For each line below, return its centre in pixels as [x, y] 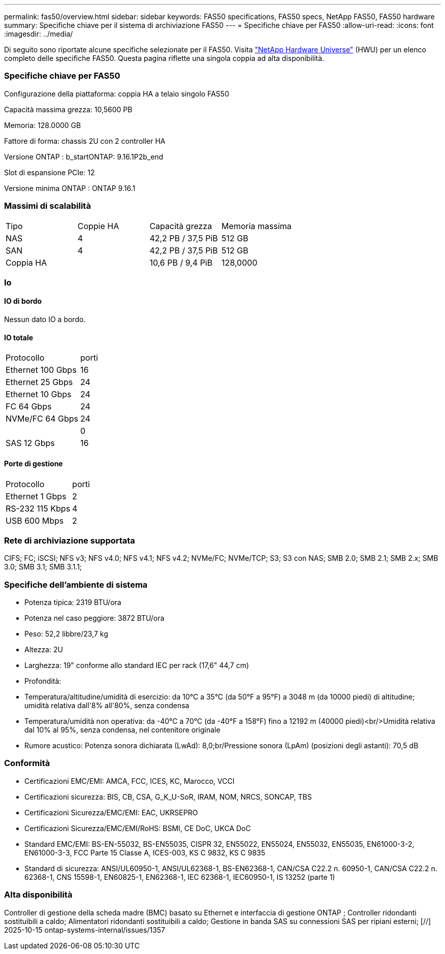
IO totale [19, 337]
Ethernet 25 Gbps [39, 382]
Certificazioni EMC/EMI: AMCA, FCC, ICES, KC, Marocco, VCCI [130, 781]
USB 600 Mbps [35, 520]
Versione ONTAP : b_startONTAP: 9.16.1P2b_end [84, 156]
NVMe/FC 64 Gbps [42, 419]
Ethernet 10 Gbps [39, 394]
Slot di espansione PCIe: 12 [50, 172]
